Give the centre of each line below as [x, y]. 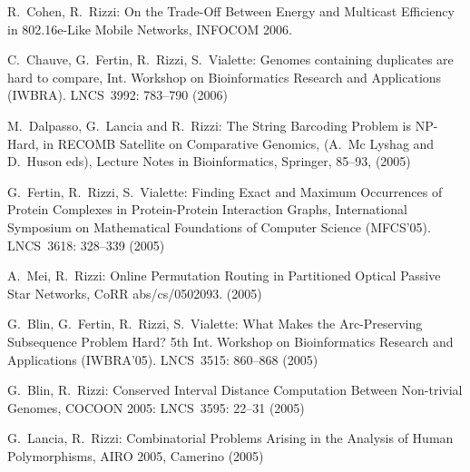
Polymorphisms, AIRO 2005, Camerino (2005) [136, 455]
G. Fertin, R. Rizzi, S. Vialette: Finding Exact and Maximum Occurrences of [225, 191]
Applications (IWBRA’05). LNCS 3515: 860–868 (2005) [163, 359]
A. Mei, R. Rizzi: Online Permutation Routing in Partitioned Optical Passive [224, 275]
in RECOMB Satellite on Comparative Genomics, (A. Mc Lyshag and [239, 143]
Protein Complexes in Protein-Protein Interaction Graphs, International [207, 209]
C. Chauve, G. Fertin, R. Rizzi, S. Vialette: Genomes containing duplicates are [230, 59]
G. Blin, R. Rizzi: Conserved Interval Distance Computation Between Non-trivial [235, 390]
